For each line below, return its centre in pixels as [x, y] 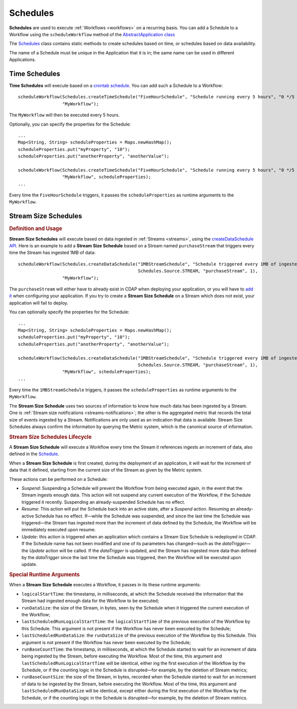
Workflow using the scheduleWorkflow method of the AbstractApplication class [92, 34]
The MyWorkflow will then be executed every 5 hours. [64, 115]
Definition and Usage [36, 229]
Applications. [23, 60]
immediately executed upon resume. [59, 530]
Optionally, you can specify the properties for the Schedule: [70, 124]
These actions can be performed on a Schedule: [58, 479]
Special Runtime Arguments [45, 575]
